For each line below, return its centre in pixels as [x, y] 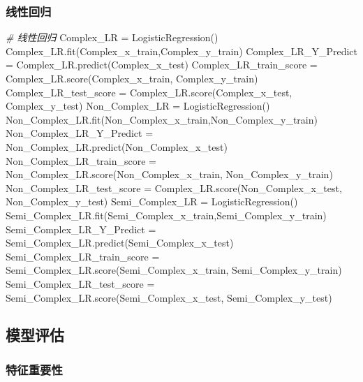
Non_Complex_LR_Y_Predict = [80, 133]
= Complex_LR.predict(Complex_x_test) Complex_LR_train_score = [162, 65]
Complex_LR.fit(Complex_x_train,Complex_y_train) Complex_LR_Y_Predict [181, 51]
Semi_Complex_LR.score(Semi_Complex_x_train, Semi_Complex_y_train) [174, 270]
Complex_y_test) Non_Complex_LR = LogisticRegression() [138, 106]
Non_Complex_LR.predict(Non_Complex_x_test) [117, 146]
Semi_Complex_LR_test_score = [80, 283]
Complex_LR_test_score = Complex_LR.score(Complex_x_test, [149, 92]
